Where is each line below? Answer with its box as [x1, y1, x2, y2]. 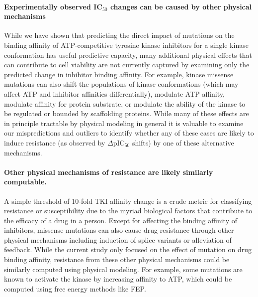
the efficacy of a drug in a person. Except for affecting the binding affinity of [4, 215, 238, 225]
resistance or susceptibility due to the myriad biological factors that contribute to [4, 205, 253, 216]
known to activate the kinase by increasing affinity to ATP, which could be [4, 274, 232, 284]
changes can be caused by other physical [110, 1, 252, 11]
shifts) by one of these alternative [132, 137, 234, 148]
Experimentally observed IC [4, 1, 102, 11]
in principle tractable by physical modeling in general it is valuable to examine [4, 118, 244, 128]
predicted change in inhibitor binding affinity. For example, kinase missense [4, 69, 234, 79]
